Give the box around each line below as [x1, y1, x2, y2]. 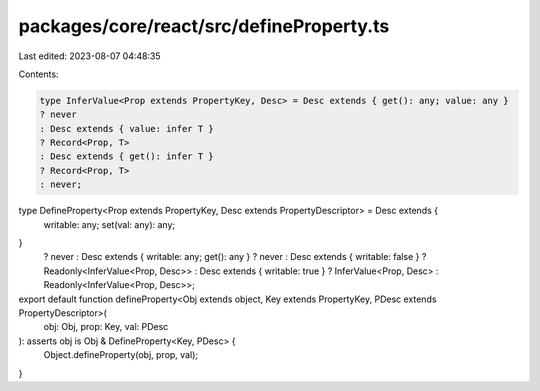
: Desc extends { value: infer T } [39, 123, 214, 134]
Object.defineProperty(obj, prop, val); [43, 349, 199, 361]
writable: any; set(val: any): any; [43, 218, 175, 230]
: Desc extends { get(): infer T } [39, 151, 214, 162]
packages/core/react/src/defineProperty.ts [18, 15, 390, 37]
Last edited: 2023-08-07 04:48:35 [18, 50, 161, 62]
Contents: [18, 68, 59, 80]
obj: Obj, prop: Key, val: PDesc [43, 321, 169, 333]
